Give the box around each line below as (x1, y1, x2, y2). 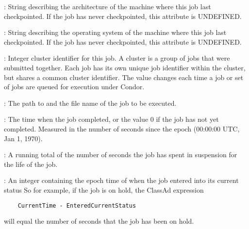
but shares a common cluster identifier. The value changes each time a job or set (4, 72, 244, 82)
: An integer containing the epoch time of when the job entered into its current (4, 175, 239, 185)
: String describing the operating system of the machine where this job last (4, 27, 227, 37)
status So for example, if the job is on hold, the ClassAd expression (4, 184, 204, 195)
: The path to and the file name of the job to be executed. (4, 98, 177, 108)
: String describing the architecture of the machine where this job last (4, 1, 211, 11)
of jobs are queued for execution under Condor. (4, 82, 145, 92)
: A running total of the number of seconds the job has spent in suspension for (4, 149, 237, 160)
